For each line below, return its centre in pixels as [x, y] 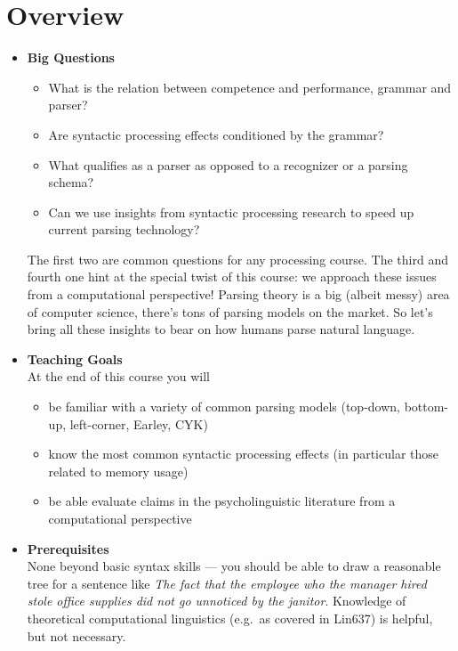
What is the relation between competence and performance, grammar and [250, 87]
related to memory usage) [118, 471]
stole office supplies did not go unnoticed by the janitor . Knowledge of [217, 601]
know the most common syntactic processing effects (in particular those [244, 454]
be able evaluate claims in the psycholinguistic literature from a [222, 501]
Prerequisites [68, 548]
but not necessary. [76, 635]
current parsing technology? [124, 229]
